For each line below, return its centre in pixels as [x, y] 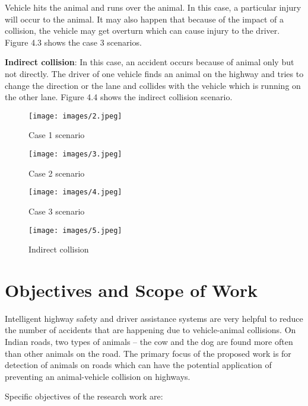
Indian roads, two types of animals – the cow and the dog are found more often [149, 342]
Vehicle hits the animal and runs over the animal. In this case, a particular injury [153, 7]
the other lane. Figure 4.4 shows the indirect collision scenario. [119, 97]
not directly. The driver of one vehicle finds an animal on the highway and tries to [154, 73]
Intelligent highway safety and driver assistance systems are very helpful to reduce [154, 318]
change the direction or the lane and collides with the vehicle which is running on [153, 85]
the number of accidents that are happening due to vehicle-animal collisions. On [150, 330]
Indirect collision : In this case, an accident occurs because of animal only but [150, 62]
